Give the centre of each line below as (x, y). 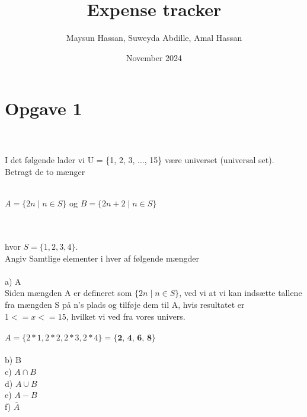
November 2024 (154, 57)
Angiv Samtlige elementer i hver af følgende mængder (102, 258)
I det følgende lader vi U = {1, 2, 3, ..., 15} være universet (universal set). (140, 160)
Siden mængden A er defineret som (68, 293)
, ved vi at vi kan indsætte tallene (241, 293)
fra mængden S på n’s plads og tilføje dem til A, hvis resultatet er (125, 304)
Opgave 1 (44, 108)
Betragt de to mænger (45, 172)
